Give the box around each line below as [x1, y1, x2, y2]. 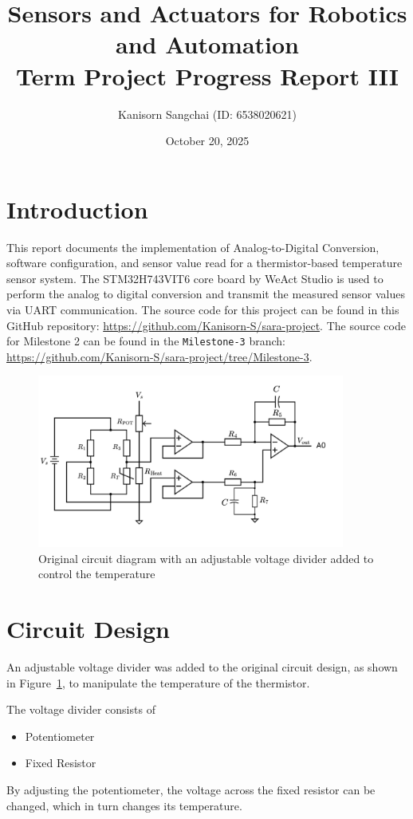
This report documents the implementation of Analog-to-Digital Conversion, [6, 238, 380, 255]
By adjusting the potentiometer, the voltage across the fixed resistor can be [6, 781, 376, 797]
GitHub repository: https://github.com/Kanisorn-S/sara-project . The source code [6, 317, 406, 333]
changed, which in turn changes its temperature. [6, 797, 242, 813]
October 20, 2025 [165, 132, 250, 149]
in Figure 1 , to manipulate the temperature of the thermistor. [6, 674, 310, 691]
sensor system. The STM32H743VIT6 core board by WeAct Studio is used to [6, 270, 383, 286]
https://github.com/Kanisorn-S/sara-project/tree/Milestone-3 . [6, 348, 313, 364]
